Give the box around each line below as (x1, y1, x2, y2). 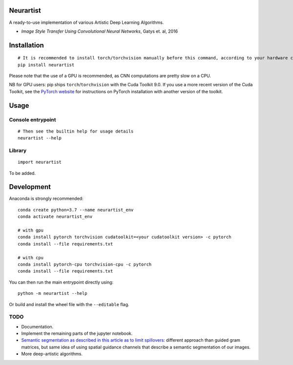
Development (9, 183, 51, 191)
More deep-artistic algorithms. (21, 351, 83, 357)
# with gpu (18, 228, 44, 233)
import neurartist (18, 159, 62, 165)
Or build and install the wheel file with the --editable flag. (9, 301, 129, 307)
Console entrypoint (9, 116, 56, 123)
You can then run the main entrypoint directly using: (9, 279, 114, 285)
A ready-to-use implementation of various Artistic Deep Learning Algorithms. (9, 19, 164, 25)
